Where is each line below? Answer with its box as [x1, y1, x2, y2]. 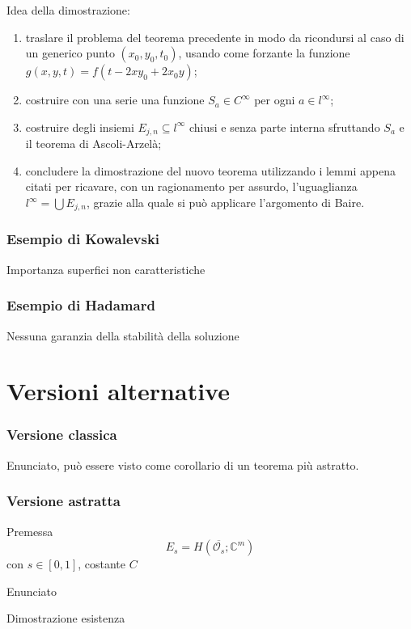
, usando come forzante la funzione [178, 44, 350, 61]
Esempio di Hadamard [6, 295, 155, 315]
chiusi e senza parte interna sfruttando [189, 118, 380, 135]
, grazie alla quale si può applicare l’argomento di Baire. [87, 194, 365, 211]
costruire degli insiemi [25, 118, 134, 135]
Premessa [6, 522, 53, 539]
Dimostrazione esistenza [6, 610, 125, 627]
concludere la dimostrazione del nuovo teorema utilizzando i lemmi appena [25, 162, 396, 179]
